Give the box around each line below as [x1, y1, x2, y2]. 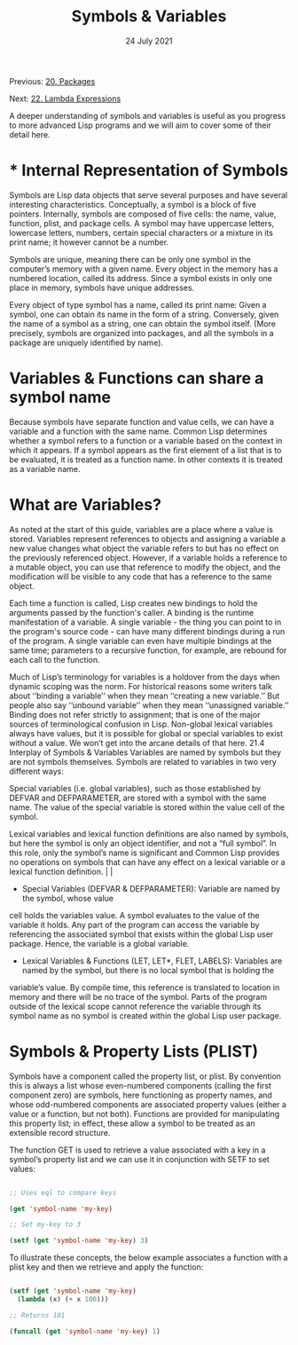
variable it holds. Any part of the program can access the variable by [9, 919, 260, 930]
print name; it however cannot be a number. [9, 237, 169, 248]
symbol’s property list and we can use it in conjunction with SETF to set [9, 1153, 271, 1164]
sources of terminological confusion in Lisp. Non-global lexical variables [9, 719, 273, 729]
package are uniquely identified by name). [9, 337, 164, 348]
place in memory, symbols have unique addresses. [9, 282, 195, 293]
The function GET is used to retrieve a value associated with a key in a [9, 1144, 266, 1155]
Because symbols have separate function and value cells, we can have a [9, 416, 275, 427]
